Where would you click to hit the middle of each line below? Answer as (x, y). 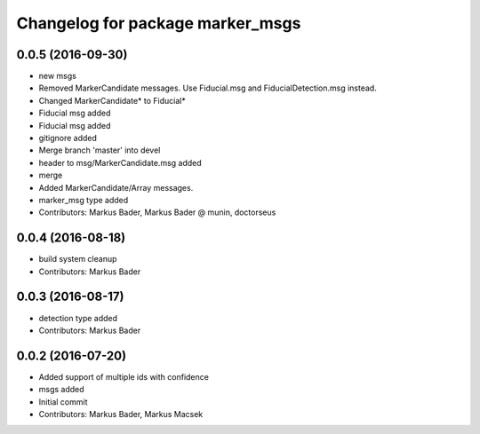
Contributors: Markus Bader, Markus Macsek (121, 414)
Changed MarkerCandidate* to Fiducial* (112, 100)
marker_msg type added (84, 200)
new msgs (58, 76)
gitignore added (68, 138)
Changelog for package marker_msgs (159, 23)
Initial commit (63, 402)
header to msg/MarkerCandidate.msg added (120, 162)
